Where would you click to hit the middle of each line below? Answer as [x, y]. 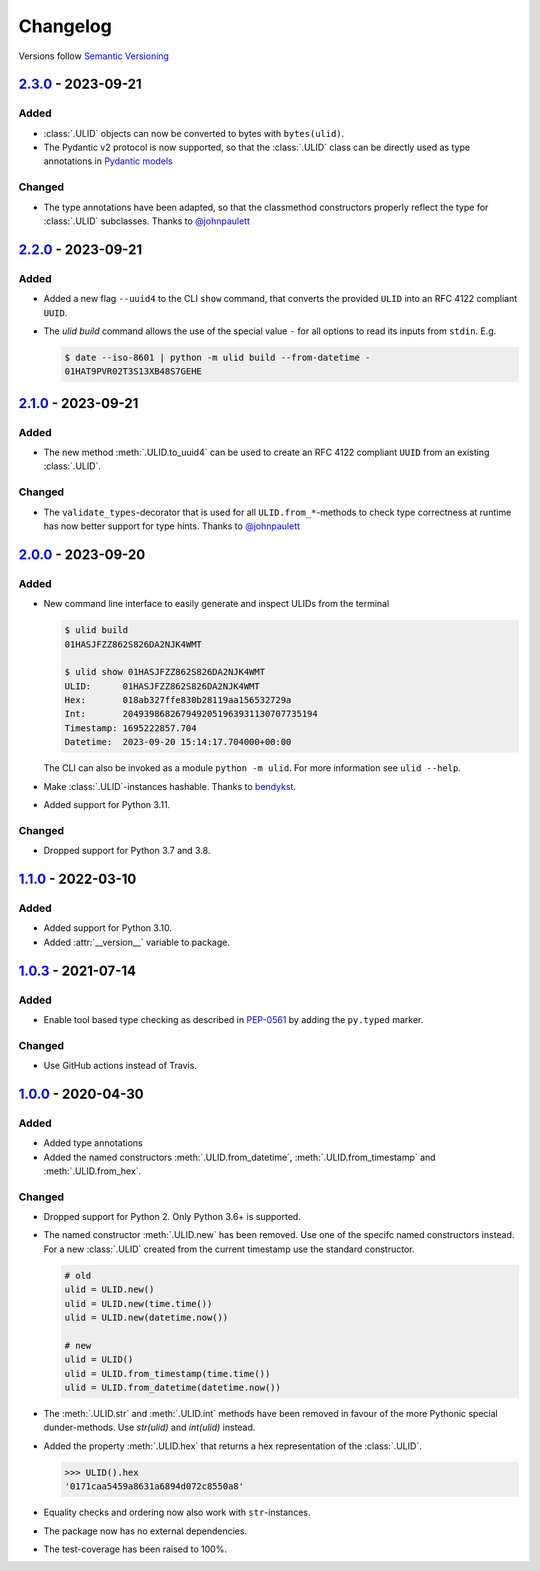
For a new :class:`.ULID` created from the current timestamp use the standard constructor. [229, 1249]
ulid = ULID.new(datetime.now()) [146, 1318]
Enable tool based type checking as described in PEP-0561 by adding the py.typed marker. [233, 1019]
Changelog [65, 26]
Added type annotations [93, 1143]
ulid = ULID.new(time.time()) [138, 1303]
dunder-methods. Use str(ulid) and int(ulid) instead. [149, 1427]
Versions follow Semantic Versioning [94, 56]
